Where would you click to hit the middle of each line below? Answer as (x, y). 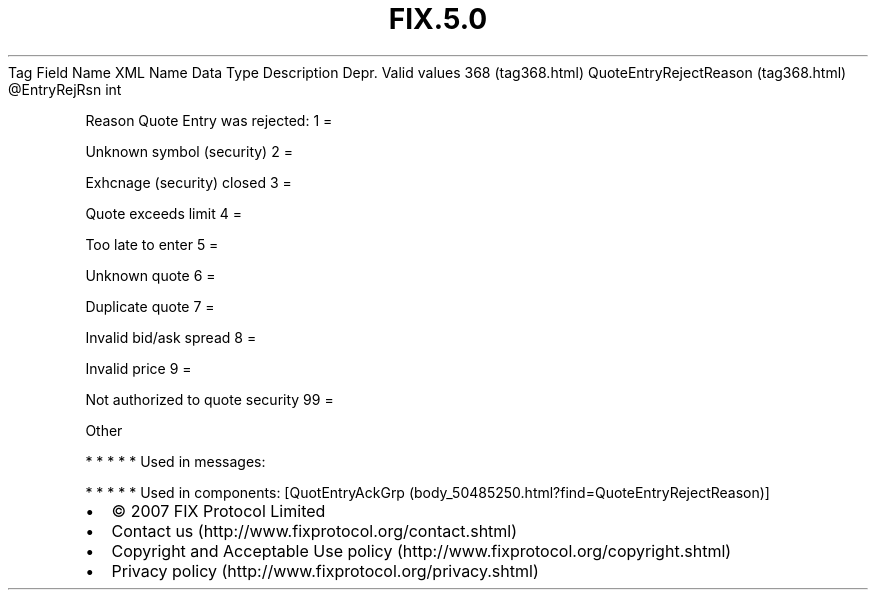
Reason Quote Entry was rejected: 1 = (209, 120)
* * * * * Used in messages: (175, 461)
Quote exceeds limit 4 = (163, 213)
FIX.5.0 (438, 19)
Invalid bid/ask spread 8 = (171, 337)
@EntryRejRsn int (65, 89)
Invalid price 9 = (138, 368)
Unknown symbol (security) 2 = (189, 151)
